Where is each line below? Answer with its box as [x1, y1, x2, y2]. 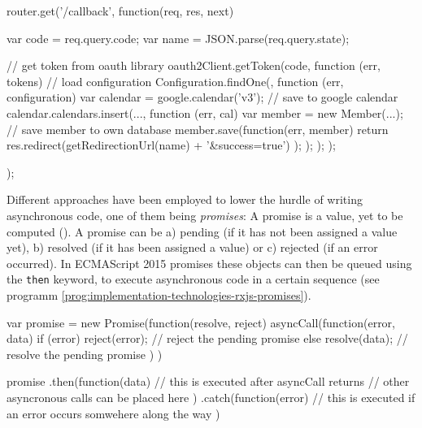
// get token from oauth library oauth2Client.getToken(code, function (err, [7, 57, 381, 74]
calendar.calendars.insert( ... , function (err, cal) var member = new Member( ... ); [7, 104, 403, 121]
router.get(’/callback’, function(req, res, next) [7, 2, 234, 19]
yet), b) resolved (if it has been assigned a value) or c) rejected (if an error [7, 239, 378, 256]
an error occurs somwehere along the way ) [7, 404, 220, 422]
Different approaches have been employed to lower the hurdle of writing [7, 191, 363, 208]
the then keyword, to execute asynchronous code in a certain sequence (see [7, 270, 380, 287]
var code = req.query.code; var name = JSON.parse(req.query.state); [7, 29, 350, 46]
